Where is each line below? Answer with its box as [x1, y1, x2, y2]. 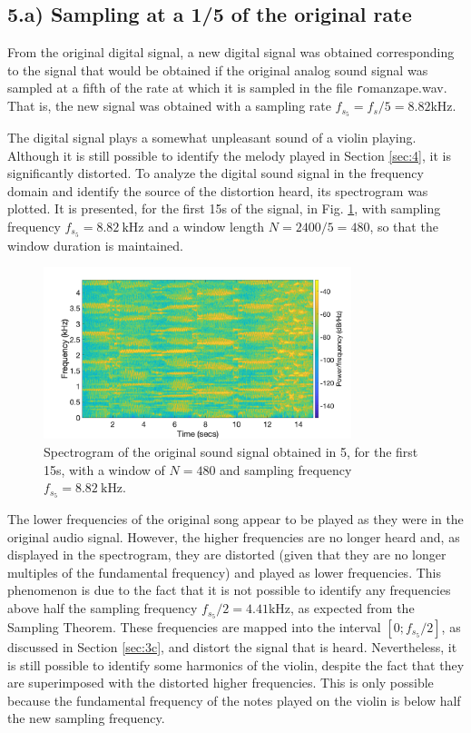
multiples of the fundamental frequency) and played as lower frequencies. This [7, 562, 441, 581]
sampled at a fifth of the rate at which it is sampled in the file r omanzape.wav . [7, 78, 447, 97]
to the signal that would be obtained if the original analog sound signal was [7, 60, 428, 79]
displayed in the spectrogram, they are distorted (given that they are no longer [7, 545, 446, 564]
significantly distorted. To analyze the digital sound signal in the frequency [7, 163, 424, 183]
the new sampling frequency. [7, 708, 165, 728]
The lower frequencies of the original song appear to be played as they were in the [7, 510, 464, 529]
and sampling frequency [220, 460, 352, 479]
